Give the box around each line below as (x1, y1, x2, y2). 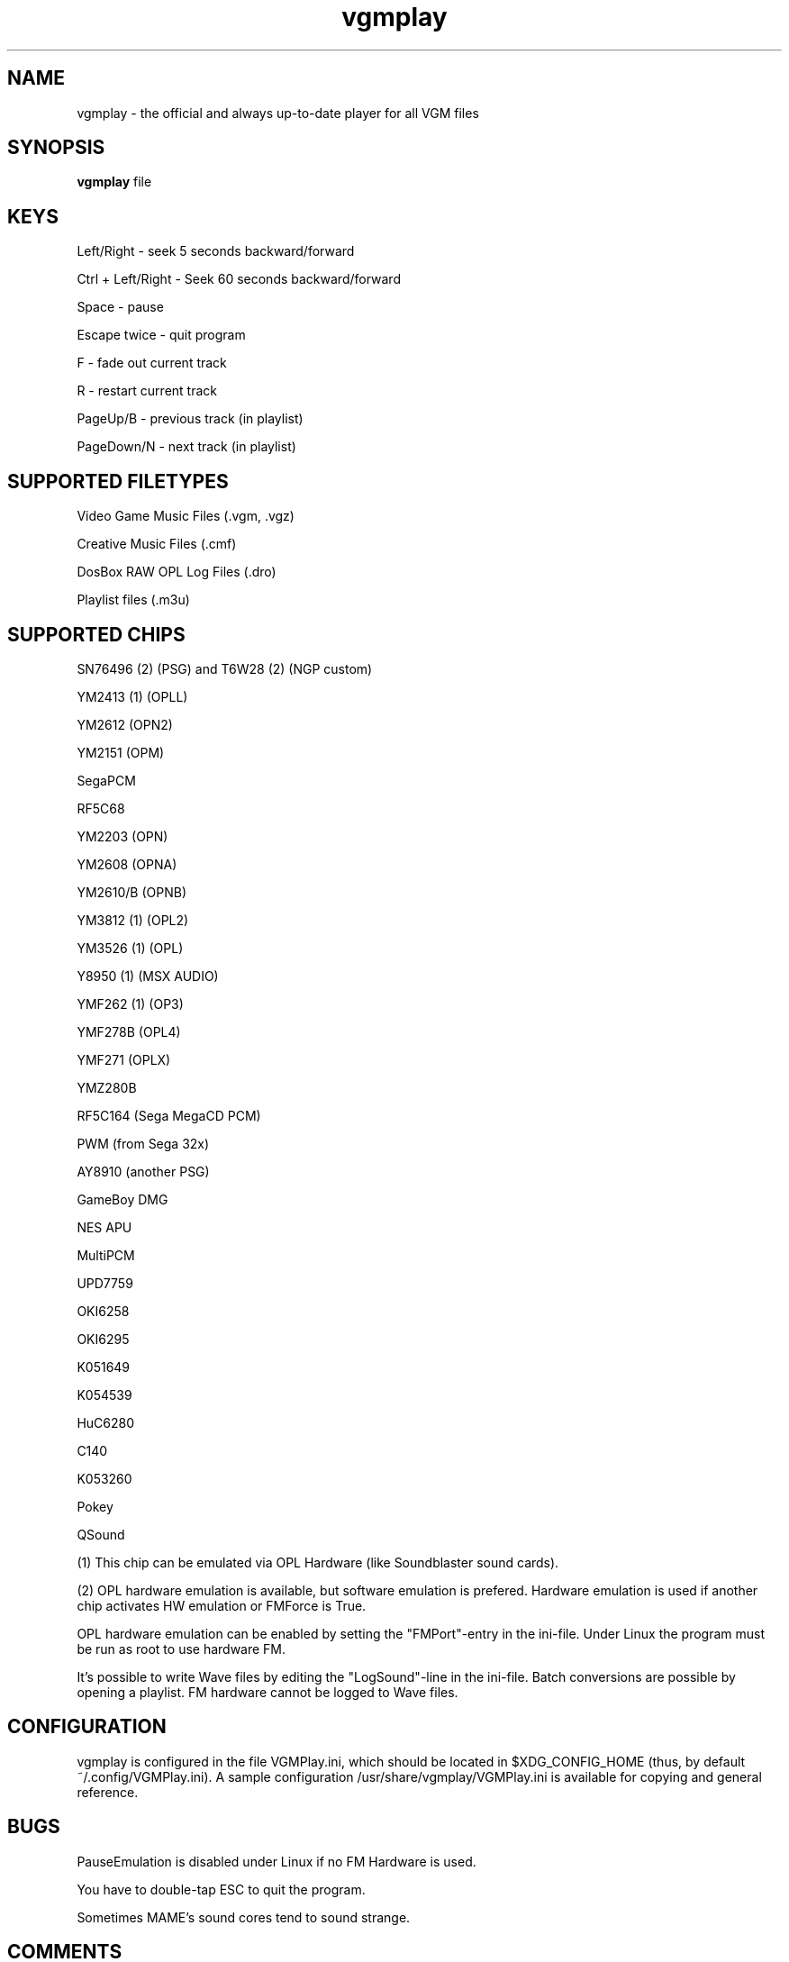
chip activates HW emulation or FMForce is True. (77, 1597, 367, 1613)
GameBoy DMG (77, 1191, 168, 1207)
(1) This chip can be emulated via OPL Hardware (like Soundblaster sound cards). (77, 1554, 559, 1570)
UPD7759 (77, 1275, 133, 1291)
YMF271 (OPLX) (77, 1051, 171, 1067)
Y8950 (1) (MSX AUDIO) (77, 967, 219, 984)
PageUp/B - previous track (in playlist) (77, 411, 304, 427)
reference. (77, 1784, 139, 1800)
